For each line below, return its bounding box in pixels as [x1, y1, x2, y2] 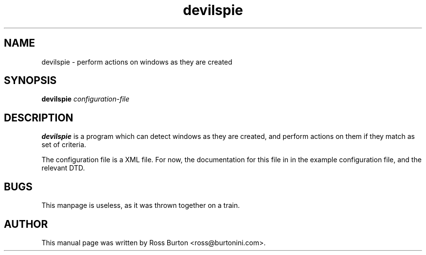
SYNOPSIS [4, 74, 57, 87]
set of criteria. [41, 140, 87, 149]
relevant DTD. [41, 164, 85, 172]
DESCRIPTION [4, 111, 73, 124]
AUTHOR [4, 218, 48, 230]
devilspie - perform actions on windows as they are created [41, 57, 232, 66]
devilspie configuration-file [41, 95, 130, 103]
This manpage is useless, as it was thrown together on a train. [41, 201, 240, 210]
